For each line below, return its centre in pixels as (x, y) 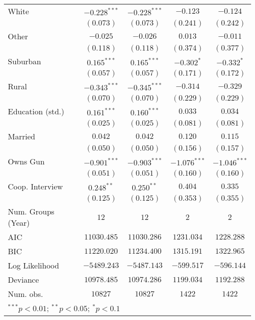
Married (22, 136)
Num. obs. (25, 294)
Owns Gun (26, 161)
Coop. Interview (36, 186)
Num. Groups (31, 211)
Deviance (24, 280)
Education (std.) (36, 111)
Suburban (25, 61)
